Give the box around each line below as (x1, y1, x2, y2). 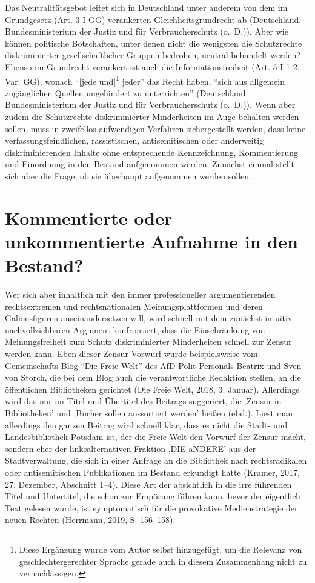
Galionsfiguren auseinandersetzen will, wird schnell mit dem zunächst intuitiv (5, 311, 293, 324)
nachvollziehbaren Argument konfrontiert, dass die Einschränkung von (5, 323, 265, 336)
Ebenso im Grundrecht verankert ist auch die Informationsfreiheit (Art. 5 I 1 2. (5, 60, 300, 73)
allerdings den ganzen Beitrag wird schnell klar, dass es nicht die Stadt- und (5, 418, 288, 431)
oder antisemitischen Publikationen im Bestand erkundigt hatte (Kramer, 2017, (5, 465, 300, 478)
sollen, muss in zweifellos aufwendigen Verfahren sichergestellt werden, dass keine (5, 122, 306, 135)
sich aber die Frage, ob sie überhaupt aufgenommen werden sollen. (5, 169, 251, 182)
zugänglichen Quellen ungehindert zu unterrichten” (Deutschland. (5, 86, 248, 99)
